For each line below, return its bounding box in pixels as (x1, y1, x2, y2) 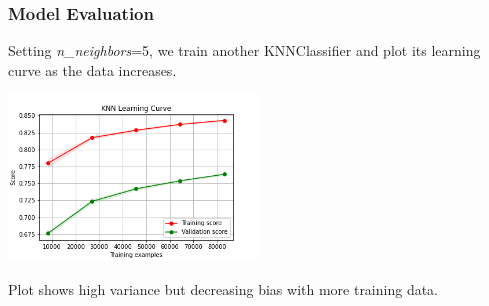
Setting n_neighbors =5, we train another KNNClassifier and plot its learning (8, 40, 481, 61)
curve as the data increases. (8, 59, 177, 80)
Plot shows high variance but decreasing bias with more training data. (8, 278, 439, 299)
